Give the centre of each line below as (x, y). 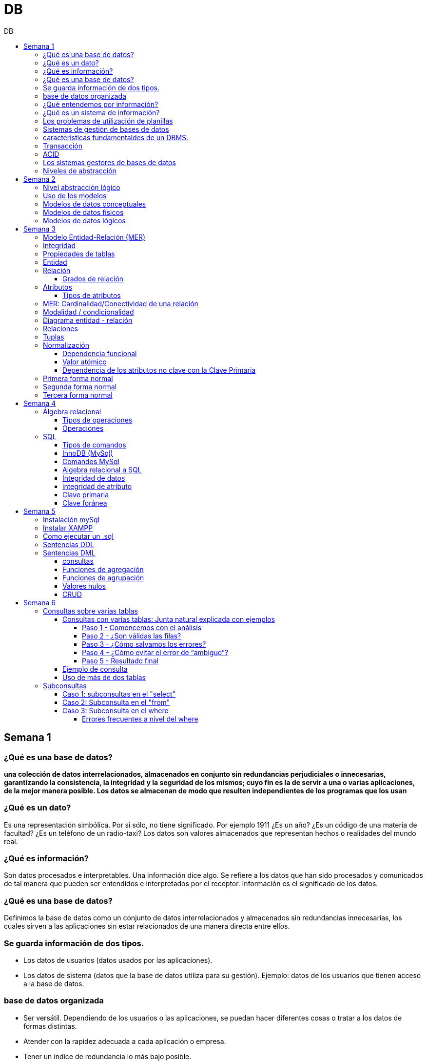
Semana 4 (40, 403)
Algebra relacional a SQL (102, 469)
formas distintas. (50, 1026)
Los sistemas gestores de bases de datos (109, 162)
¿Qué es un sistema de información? (101, 112)
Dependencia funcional (100, 353)
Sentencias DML (69, 553)
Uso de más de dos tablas (104, 677)
